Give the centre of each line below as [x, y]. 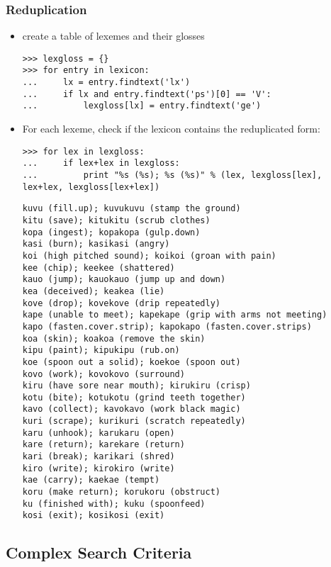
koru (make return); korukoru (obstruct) [121, 492]
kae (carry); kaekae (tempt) [91, 480]
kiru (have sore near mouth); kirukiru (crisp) [136, 386]
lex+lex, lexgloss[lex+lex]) [91, 187]
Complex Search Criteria [99, 552]
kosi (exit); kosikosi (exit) [94, 516]
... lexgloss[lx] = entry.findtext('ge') [142, 106]
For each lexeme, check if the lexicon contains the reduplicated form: [171, 129]
